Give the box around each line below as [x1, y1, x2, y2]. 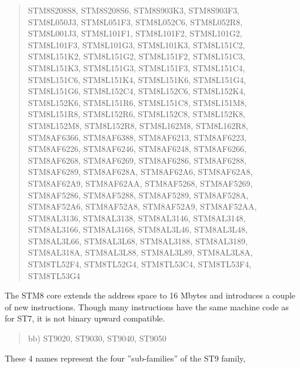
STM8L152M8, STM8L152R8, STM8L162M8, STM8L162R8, [28, 119, 248, 131]
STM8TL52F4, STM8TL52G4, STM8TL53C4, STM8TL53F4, [28, 258, 252, 270]
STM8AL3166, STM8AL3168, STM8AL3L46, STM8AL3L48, [28, 223, 248, 236]
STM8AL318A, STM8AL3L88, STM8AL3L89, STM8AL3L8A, [28, 246, 253, 258]
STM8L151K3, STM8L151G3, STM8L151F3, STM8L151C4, [28, 61, 245, 74]
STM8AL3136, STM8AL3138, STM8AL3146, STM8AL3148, [28, 211, 246, 224]
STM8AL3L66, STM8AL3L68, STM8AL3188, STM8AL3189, [28, 234, 248, 247]
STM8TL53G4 [28, 269, 81, 281]
